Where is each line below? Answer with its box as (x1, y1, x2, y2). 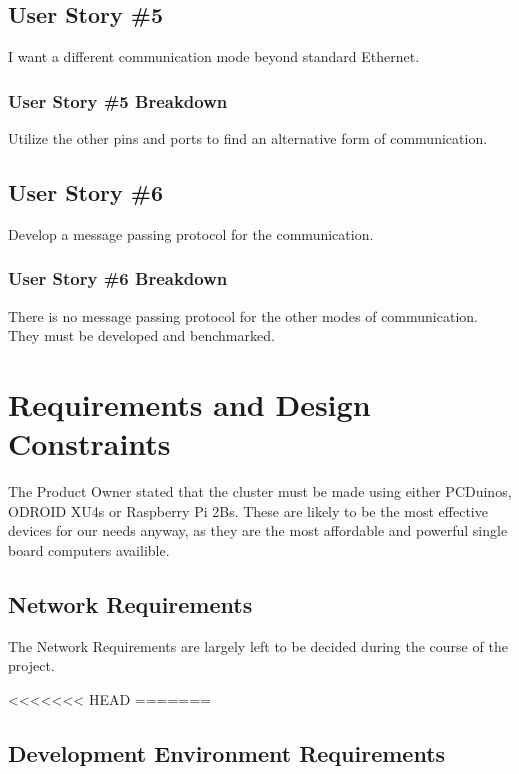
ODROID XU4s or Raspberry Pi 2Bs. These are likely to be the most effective (8, 500, 488, 521)
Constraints (8, 423, 171, 464)
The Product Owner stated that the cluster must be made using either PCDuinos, (8, 481, 512, 502)
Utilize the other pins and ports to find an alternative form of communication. (8, 128, 488, 149)
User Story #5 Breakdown (8, 88, 228, 113)
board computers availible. (8, 539, 170, 560)
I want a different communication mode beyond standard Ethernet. (8, 46, 420, 67)
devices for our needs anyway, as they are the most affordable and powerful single (8, 520, 508, 541)
